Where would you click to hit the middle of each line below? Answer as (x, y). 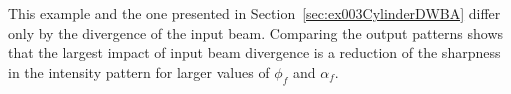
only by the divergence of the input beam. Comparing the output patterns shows (256, 32)
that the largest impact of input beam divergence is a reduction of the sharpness (254, 52)
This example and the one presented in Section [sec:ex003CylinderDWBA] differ (254, 13)
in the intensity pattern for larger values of (139, 71)
